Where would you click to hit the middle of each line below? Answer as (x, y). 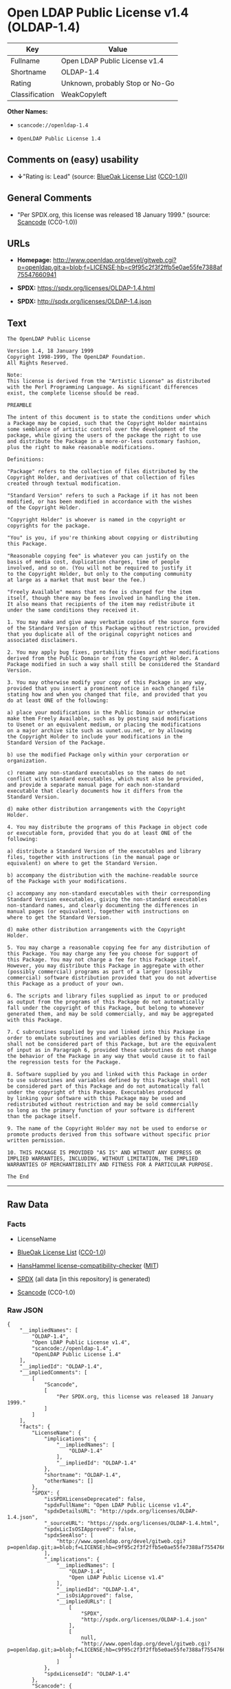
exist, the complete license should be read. (73, 393)
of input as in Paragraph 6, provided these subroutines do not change (112, 1050)
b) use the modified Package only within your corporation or (98, 755)
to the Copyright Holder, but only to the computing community (100, 574)
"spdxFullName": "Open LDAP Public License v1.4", (118, 1505)
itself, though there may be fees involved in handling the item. (104, 598)
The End (18, 1177)
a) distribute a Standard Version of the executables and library (104, 851)
